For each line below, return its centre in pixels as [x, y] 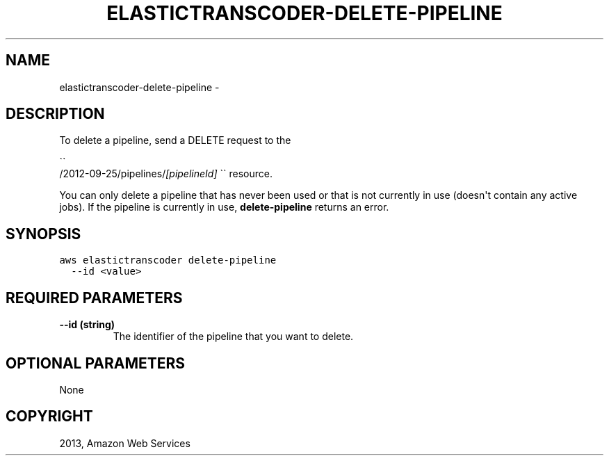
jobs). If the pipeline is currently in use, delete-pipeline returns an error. [224, 207]
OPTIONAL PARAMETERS [96, 363]
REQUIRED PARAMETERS [94, 298]
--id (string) [87, 325]
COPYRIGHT [49, 416]
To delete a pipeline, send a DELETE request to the [175, 140]
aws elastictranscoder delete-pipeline [168, 260]
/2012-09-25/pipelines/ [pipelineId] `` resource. [166, 174]
